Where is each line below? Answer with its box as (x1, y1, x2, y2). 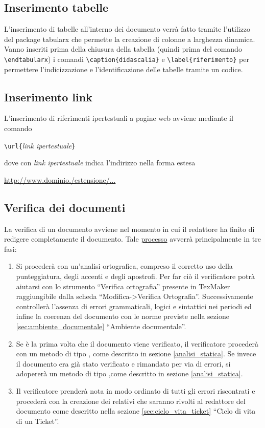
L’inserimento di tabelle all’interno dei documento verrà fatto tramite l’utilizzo (4, 24, 250, 34)
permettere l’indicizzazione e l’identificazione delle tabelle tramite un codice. (4, 63, 243, 74)
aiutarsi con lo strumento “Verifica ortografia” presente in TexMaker (16, 281, 230, 291)
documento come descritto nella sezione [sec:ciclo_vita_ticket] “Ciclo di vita (16, 405, 256, 416)
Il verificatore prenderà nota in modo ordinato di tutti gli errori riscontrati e (16, 385, 255, 396)
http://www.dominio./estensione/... (4, 174, 116, 185)
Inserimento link (4, 89, 92, 104)
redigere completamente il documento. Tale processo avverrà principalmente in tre (4, 233, 261, 244)
